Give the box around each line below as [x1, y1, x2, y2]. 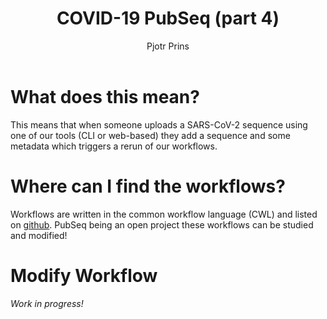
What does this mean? [10, 85, 200, 108]
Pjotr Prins [146, 40, 190, 52]
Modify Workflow [10, 264, 158, 287]
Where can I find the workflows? [10, 175, 286, 197]
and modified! [10, 229, 68, 241]
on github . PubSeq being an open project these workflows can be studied [10, 218, 314, 231]
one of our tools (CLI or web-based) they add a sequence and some [10, 129, 291, 141]
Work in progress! [10, 297, 84, 309]
